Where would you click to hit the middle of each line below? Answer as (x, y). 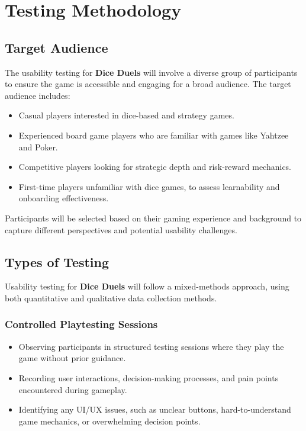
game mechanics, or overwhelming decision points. (109, 421)
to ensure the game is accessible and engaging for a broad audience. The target (148, 84)
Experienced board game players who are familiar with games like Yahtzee (154, 135)
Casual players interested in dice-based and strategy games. (126, 115)
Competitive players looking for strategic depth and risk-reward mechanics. (155, 167)
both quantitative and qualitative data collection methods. (111, 297)
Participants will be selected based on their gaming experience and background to (153, 218)
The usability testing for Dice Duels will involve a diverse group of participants (151, 72)
